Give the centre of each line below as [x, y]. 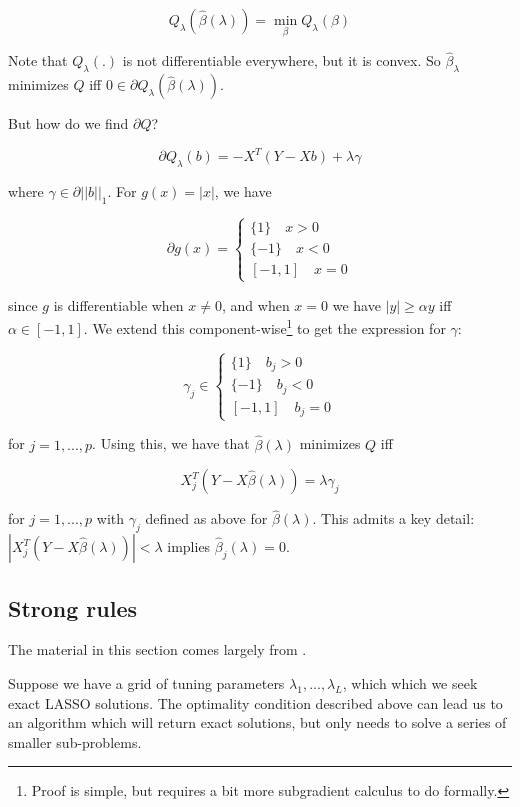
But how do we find [68, 123]
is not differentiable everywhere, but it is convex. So [281, 60]
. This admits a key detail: [393, 518]
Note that [38, 60]
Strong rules [73, 607]
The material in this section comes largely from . [157, 649]
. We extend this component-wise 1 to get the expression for [264, 326]
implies [189, 546]
